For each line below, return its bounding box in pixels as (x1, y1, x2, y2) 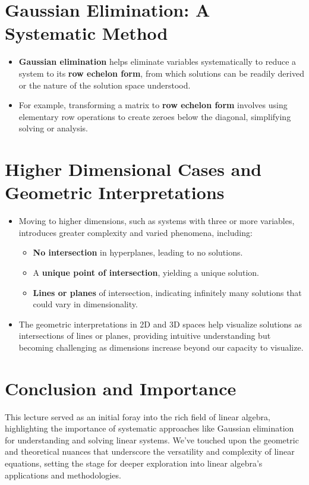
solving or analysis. (18, 122, 88, 134)
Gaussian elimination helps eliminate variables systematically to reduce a (18, 55, 297, 68)
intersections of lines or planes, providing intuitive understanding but (18, 329, 271, 342)
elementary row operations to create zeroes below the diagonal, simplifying (18, 110, 291, 122)
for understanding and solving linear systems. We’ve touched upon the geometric (5, 433, 299, 446)
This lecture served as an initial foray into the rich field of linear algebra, (5, 410, 270, 423)
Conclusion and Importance (5, 376, 237, 400)
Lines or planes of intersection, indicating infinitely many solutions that (33, 286, 302, 298)
